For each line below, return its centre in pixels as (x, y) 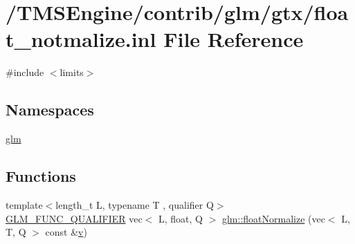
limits (72, 72)
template (24, 204)
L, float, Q (180, 218)
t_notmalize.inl (81, 39)
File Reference (234, 39)
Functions (41, 176)
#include (25, 72)
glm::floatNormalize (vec (273, 218)
